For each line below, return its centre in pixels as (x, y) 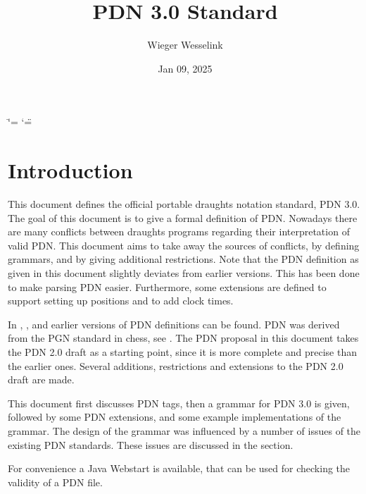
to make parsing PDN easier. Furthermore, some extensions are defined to (167, 286)
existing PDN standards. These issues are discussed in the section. (151, 444)
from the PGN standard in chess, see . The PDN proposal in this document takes (183, 338)
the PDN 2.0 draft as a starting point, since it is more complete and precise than (182, 351)
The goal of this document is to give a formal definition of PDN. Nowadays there (183, 217)
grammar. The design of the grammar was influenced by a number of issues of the (184, 430)
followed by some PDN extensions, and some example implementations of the (175, 417)
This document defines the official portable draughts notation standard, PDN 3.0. (184, 204)
